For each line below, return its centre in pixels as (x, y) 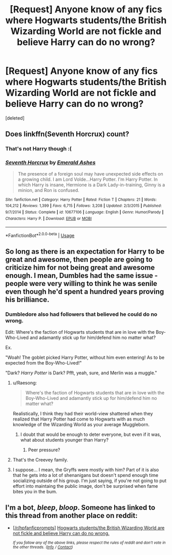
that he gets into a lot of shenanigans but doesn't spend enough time (85, 475)
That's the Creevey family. (40, 460)
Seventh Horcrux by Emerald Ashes (50, 163)
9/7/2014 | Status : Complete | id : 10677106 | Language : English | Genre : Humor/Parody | (84, 212)
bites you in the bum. (35, 491)
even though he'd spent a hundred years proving (85, 292)
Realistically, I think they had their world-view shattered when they (83, 413)
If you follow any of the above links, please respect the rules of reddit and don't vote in (89, 543)
